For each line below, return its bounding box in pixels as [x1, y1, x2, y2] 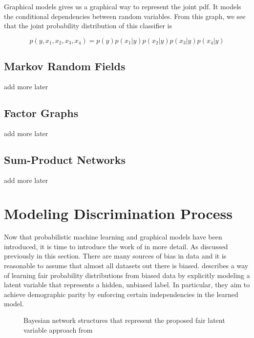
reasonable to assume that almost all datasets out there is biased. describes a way [4, 260, 249, 271]
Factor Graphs [4, 105, 79, 120]
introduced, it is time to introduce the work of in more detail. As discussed [4, 241, 228, 251]
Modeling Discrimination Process [4, 203, 233, 223]
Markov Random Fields [4, 59, 126, 74]
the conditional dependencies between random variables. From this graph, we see [4, 11, 246, 21]
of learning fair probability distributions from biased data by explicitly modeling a [4, 270, 250, 280]
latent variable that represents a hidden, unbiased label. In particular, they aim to [4, 279, 250, 290]
